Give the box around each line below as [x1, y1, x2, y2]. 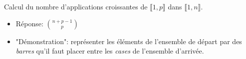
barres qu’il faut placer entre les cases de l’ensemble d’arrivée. [15, 46, 204, 56]
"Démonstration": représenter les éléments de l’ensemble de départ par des [15, 36, 242, 46]
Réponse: [15, 18, 43, 28]
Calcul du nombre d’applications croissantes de [4, 1, 148, 11]
